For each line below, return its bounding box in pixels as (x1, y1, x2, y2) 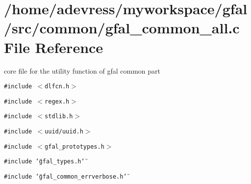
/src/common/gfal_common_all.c (4, 18, 240, 38)
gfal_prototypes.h (45, 143, 104, 150)
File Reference (4, 37, 103, 57)
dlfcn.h (45, 83, 70, 90)
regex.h (45, 98, 70, 105)
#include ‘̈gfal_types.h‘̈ (4, 158, 85, 165)
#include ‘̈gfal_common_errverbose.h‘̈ (4, 173, 127, 181)
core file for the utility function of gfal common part (4, 65, 161, 76)
